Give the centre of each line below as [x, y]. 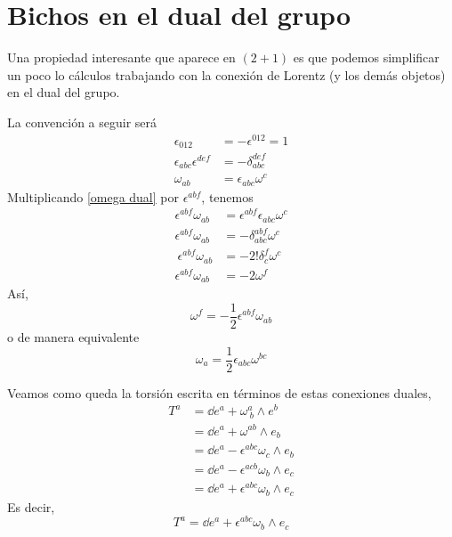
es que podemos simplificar [366, 57]
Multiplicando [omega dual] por [93, 196]
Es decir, [31, 506]
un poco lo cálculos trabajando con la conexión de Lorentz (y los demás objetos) [226, 74]
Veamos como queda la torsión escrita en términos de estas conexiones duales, [219, 392]
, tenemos [227, 196]
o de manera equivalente [73, 336]
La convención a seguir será [82, 122]
